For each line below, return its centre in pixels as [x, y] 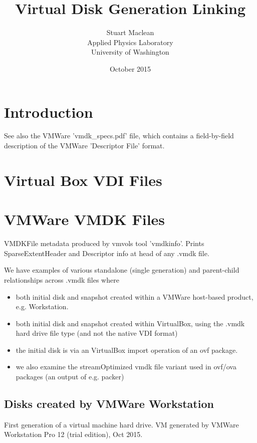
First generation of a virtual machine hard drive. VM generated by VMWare [121, 424]
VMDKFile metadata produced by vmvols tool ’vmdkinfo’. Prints [104, 243]
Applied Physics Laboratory [130, 42]
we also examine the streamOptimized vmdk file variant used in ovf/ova [126, 367]
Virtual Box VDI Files [83, 180]
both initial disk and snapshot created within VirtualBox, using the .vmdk [130, 323]
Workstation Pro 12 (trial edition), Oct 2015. [73, 434]
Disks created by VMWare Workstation [109, 404]
